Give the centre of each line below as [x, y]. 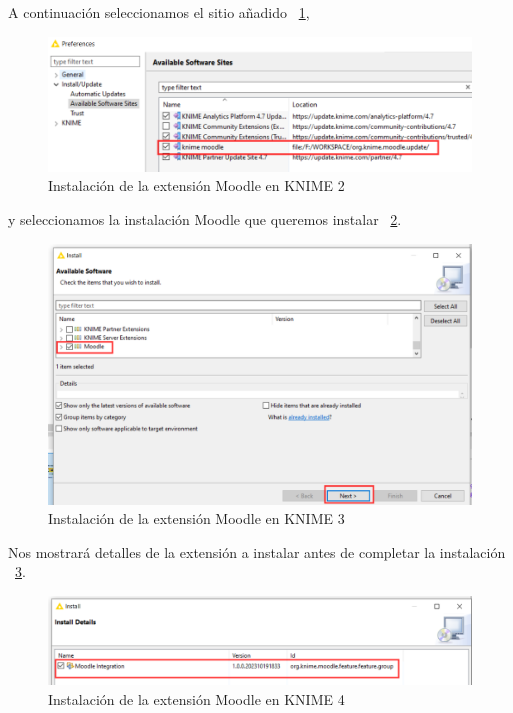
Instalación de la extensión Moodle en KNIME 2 [196, 185]
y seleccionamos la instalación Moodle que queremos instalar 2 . [205, 219]
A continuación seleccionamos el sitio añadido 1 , [159, 12]
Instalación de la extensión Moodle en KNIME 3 [196, 518]
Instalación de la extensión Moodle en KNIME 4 [196, 698]
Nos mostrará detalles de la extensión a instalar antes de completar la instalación [257, 551]
